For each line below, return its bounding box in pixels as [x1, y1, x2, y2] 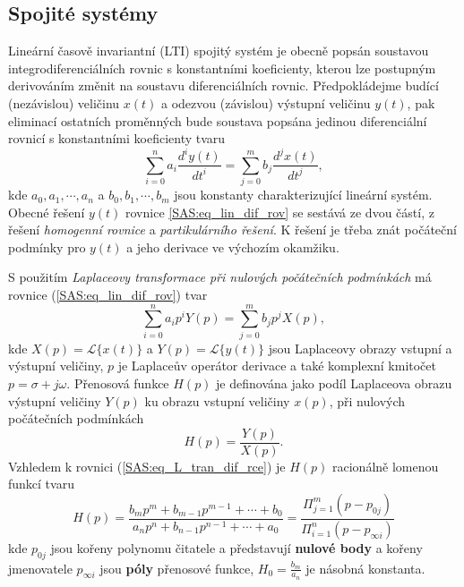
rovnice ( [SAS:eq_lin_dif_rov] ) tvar [8, 285, 208, 304]
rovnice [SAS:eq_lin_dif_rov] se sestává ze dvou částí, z [125, 202, 434, 221]
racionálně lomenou [332, 456, 439, 475]
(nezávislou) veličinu [8, 93, 120, 112]
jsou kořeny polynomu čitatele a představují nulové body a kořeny [50, 538, 423, 557]
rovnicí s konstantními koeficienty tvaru [8, 129, 226, 148]
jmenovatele [8, 558, 73, 577]
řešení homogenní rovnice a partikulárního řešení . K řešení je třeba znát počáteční [8, 220, 457, 239]
